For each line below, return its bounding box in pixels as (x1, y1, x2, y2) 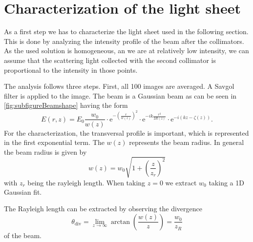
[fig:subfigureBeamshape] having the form (4, 100, 128, 110)
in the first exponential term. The (4, 137, 105, 147)
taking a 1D (209, 177, 244, 187)
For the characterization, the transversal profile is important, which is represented (4, 127, 249, 138)
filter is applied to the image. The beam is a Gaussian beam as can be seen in (4, 90, 237, 101)
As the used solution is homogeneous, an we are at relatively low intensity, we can (4, 45, 249, 56)
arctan (111, 218, 130, 225)
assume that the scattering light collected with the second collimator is (4, 55, 216, 65)
